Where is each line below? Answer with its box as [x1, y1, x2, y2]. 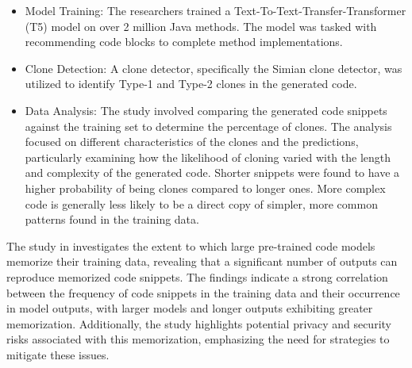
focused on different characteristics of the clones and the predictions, [25, 133, 359, 150]
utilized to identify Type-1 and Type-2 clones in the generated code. [25, 75, 357, 92]
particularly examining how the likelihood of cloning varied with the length [25, 148, 391, 165]
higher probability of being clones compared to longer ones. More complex [25, 179, 386, 196]
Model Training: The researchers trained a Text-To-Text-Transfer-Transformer [25, 2, 406, 18]
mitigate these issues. [6, 346, 110, 362]
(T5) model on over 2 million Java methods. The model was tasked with [25, 17, 377, 34]
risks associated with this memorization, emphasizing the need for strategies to [6, 331, 390, 347]
